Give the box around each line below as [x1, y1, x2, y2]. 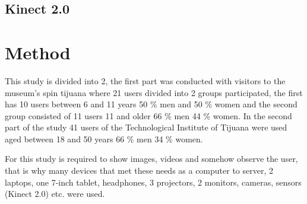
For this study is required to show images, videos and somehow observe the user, [5, 152, 298, 165]
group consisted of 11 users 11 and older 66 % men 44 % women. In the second [5, 109, 292, 122]
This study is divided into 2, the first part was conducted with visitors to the [5, 74, 286, 87]
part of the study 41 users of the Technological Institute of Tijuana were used [5, 121, 287, 133]
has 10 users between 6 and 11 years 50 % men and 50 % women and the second [5, 98, 297, 110]
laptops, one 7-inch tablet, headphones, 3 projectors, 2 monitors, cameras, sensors [5, 176, 302, 188]
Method [5, 40, 71, 64]
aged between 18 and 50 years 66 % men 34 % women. [5, 132, 203, 145]
